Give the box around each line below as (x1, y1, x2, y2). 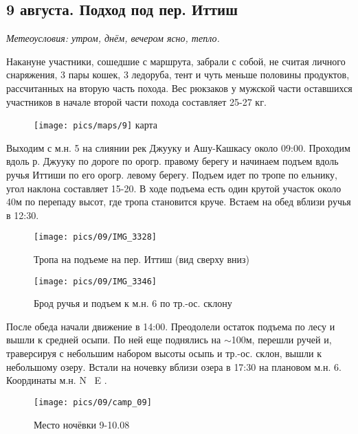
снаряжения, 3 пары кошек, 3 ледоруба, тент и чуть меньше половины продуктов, (6, 67, 350, 82)
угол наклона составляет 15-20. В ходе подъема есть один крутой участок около (6, 181, 342, 195)
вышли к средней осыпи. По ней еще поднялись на (6, 332, 221, 347)
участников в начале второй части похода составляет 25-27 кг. (6, 94, 267, 108)
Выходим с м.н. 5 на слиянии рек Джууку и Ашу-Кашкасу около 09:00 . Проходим (6, 140, 350, 155)
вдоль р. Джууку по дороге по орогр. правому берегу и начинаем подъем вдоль (6, 154, 339, 168)
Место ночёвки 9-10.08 (34, 417, 130, 431)
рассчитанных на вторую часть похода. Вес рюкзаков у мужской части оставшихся (6, 80, 353, 95)
